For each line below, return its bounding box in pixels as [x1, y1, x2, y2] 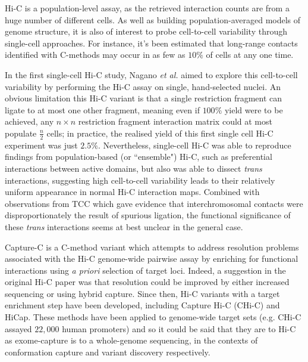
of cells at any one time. [206, 48, 294, 61]
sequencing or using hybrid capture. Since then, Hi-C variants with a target [5, 287, 280, 299]
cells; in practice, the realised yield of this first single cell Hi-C [46, 126, 274, 139]
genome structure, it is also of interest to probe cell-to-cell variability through [5, 25, 287, 38]
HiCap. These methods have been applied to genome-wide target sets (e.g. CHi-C [5, 311, 301, 323]
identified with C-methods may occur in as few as [5, 48, 186, 61]
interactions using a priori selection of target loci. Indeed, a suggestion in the [5, 264, 286, 276]
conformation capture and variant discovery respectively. [5, 345, 210, 358]
